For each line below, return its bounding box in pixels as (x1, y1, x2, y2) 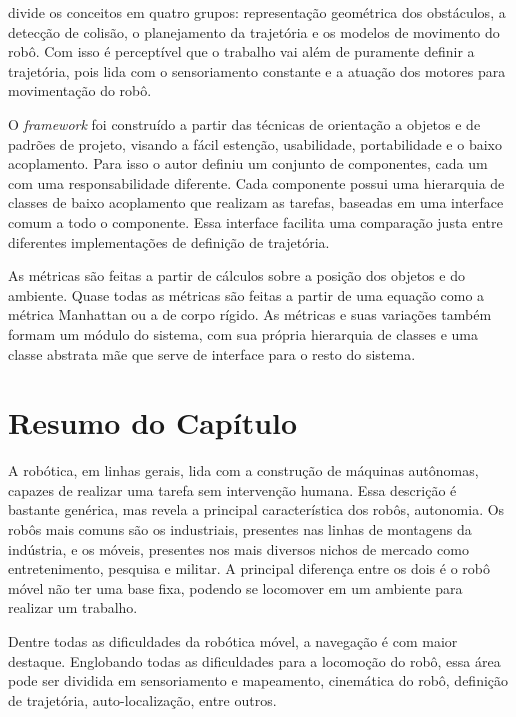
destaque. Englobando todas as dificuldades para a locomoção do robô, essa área (8, 650, 501, 671)
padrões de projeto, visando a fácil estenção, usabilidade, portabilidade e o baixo (8, 133, 502, 154)
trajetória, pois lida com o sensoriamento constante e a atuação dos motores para (8, 60, 506, 81)
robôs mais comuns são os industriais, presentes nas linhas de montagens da (8, 519, 472, 539)
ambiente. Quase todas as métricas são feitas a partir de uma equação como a (8, 284, 485, 305)
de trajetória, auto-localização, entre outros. (8, 689, 277, 710)
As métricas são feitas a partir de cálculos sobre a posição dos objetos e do (8, 265, 465, 286)
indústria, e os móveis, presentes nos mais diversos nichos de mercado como (8, 538, 469, 559)
